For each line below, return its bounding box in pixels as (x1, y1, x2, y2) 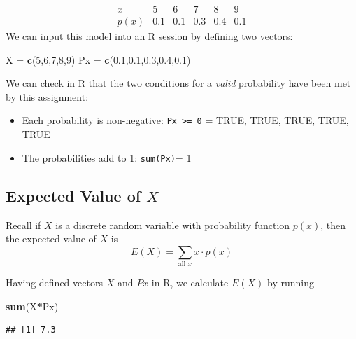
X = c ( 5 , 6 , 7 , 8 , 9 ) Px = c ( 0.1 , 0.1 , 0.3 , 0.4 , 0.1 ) (6, 52, 191, 67)
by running (266, 275, 314, 290)
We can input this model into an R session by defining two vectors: (6, 29, 293, 43)
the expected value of (6, 231, 97, 246)
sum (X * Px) (6, 298, 59, 313)
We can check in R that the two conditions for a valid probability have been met (6, 76, 351, 90)
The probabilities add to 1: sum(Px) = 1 (22, 150, 192, 165)
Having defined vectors (6, 275, 103, 290)
